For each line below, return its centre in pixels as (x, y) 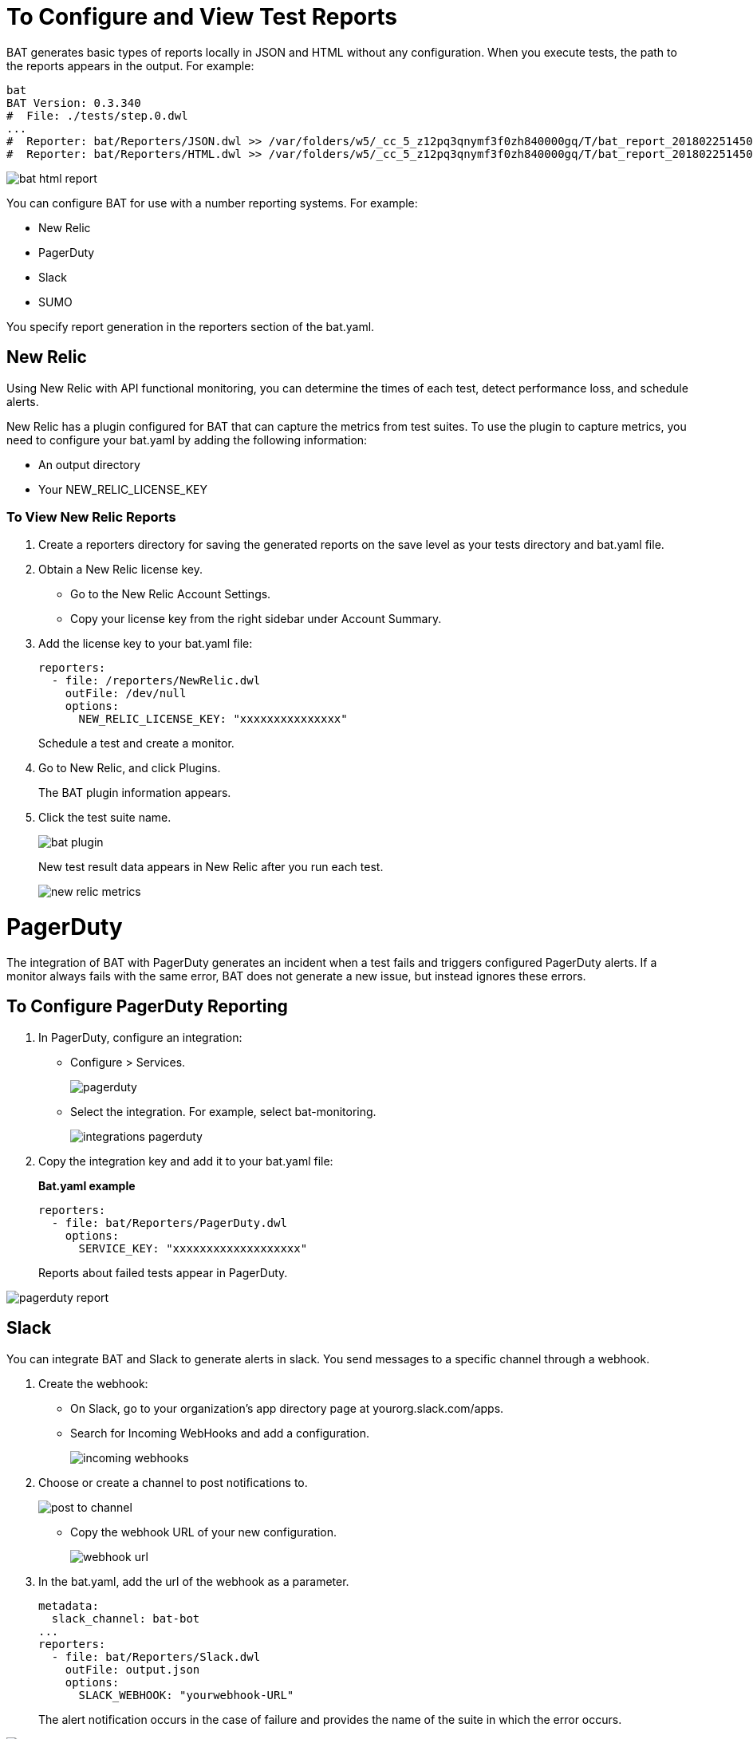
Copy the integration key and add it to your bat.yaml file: (186, 1161)
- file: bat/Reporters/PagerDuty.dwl (169, 1222)
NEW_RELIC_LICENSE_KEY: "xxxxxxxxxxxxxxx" (213, 719)
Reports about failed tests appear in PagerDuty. (163, 1272)
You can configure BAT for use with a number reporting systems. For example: (212, 203)
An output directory (89, 464)
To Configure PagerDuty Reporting (147, 1007)
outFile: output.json (132, 1669)
